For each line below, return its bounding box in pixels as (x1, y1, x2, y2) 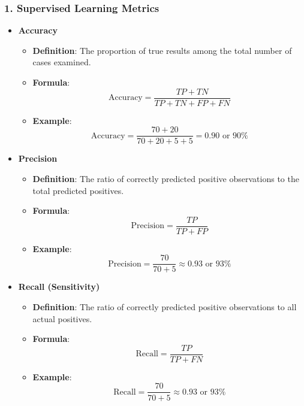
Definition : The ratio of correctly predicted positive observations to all (32, 301, 297, 313)
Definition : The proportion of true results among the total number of (32, 44, 292, 56)
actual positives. (32, 312, 92, 325)
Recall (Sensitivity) (18, 280, 100, 293)
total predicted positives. (32, 184, 124, 196)
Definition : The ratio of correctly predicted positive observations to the (32, 172, 299, 184)
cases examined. (32, 56, 91, 68)
